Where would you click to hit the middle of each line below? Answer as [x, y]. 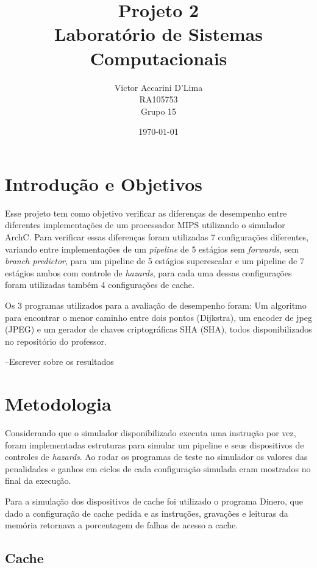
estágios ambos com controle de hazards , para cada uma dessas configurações [148, 272]
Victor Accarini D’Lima [158, 87]
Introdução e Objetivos [104, 183]
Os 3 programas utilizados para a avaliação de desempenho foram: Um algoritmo [156, 305]
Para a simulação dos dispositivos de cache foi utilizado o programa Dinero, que [154, 501]
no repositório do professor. [56, 341]
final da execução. [38, 480]
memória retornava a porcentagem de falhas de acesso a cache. [122, 525]
